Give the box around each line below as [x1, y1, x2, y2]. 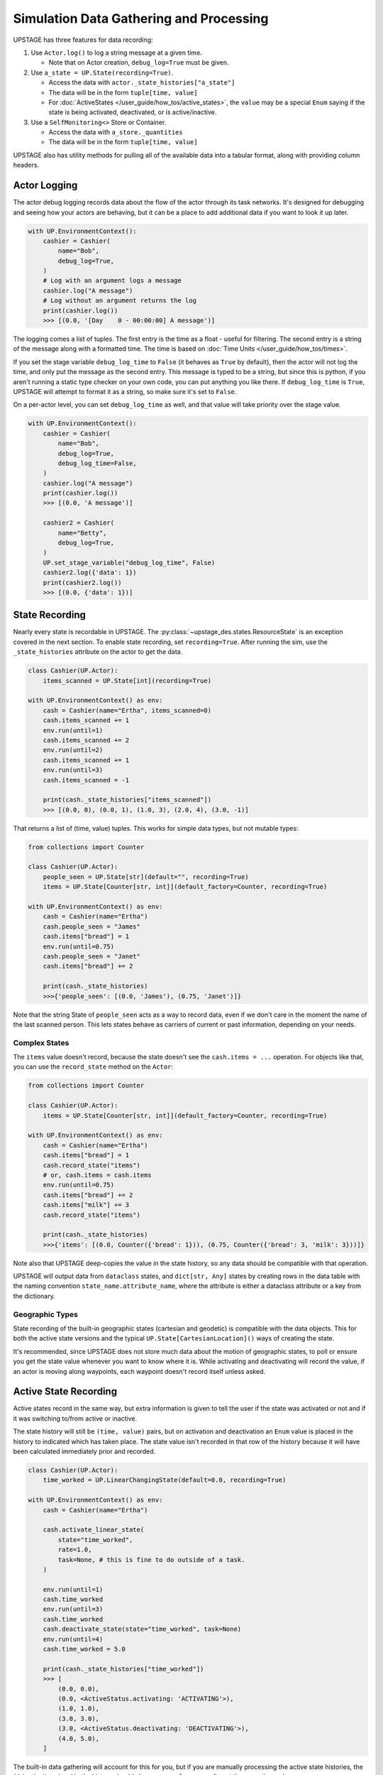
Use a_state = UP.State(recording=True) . [30, 68, 174, 77]
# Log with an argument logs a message [43, 277, 182, 285]
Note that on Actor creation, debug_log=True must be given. [48, 58, 229, 67]
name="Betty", [57, 529, 107, 537]
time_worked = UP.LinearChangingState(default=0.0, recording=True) [43, 1476, 287, 1484]
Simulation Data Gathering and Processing [13, 11, 269, 26]
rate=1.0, [57, 1546, 92, 1554]
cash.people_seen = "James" [43, 922, 141, 930]
